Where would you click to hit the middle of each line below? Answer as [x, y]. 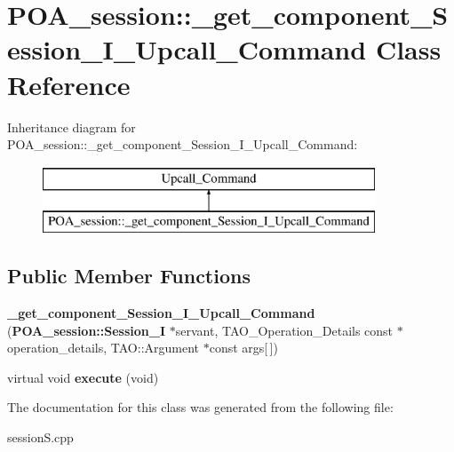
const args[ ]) [243, 348]
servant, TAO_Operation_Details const [284, 330]
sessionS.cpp [40, 437]
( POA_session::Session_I [87, 330]
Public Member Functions [129, 276]
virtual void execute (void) [83, 377]
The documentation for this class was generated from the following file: [200, 407]
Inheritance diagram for [72, 127]
